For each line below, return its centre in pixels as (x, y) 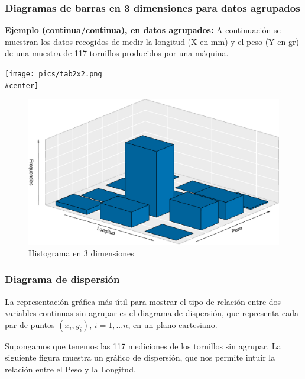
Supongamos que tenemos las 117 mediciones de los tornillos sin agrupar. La (143, 346)
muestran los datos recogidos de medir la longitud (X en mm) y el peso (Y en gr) (152, 41)
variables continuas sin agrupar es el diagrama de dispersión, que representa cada (152, 313)
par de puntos (30, 324)
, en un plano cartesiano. (173, 324)
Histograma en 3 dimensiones (81, 253)
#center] (22, 86)
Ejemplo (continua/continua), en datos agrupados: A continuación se (143, 30)
